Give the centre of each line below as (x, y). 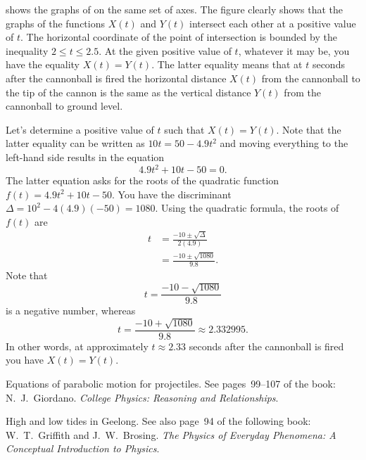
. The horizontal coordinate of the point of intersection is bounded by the (179, 37)
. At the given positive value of (165, 50)
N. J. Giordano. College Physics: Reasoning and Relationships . (142, 397)
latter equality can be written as (75, 143)
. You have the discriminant (172, 194)
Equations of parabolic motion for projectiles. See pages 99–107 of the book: (171, 384)
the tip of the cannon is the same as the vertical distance (128, 92)
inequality (27, 50)
